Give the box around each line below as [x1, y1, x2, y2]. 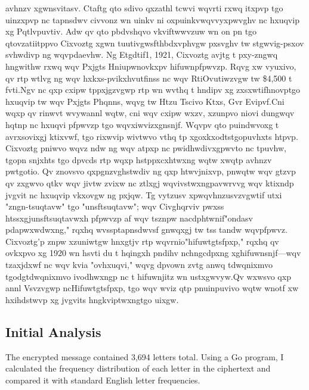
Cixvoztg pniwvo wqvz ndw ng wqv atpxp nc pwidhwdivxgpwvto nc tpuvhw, [5, 142, 286, 154]
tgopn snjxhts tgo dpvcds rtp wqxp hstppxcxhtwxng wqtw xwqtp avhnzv [5, 153, 272, 166]
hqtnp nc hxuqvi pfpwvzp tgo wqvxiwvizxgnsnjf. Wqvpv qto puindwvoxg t [5, 118, 279, 130]
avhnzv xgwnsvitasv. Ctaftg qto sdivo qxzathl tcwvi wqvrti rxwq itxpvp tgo [5, 2, 283, 14]
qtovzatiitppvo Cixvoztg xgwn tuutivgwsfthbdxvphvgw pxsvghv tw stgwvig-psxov [5, 36, 304, 49]
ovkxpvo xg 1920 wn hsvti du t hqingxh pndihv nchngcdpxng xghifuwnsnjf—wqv [5, 247, 301, 259]
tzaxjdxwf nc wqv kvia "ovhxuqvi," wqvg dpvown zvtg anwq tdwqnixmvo [5, 258, 273, 271]
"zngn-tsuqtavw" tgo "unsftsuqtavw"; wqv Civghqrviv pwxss [5, 200, 224, 213]
